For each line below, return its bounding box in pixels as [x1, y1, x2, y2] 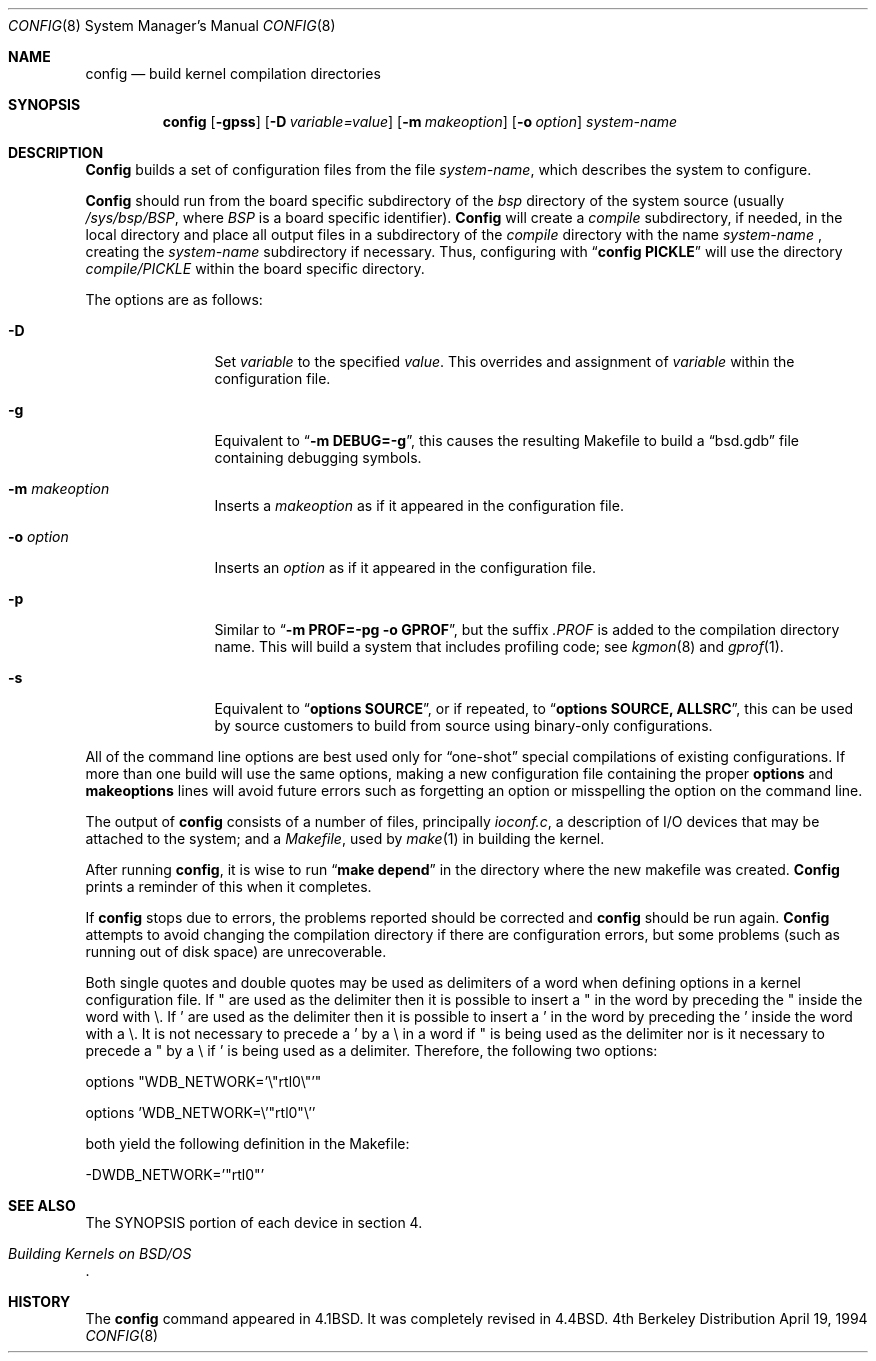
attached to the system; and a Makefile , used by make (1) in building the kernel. [85, 830, 605, 847]
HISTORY [8, 1293, 71, 1310]
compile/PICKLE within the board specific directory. [85, 260, 425, 277]
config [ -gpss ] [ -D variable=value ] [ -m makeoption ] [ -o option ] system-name [162, 113, 678, 130]
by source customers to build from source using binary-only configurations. [214, 717, 713, 734]
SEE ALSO [8, 1197, 76, 1214]
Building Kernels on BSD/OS [8, 1245, 192, 1262]
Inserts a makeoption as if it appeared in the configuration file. [214, 497, 624, 514]
